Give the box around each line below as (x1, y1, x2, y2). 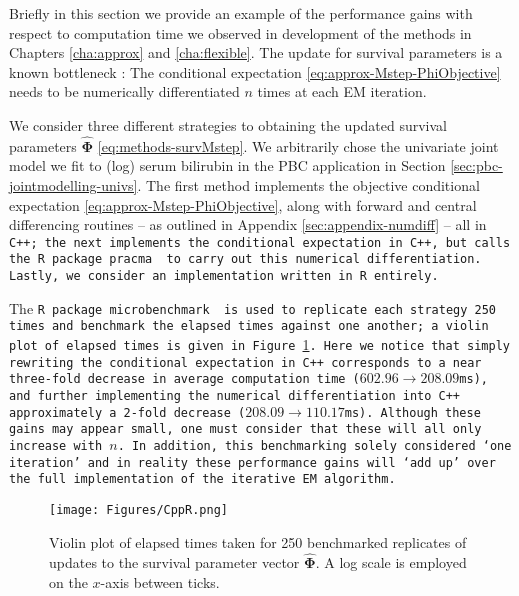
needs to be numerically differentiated (9, 81, 240, 102)
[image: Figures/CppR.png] (49, 502, 228, 517)
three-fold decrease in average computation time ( (9, 372, 360, 387)
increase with (9, 438, 103, 453)
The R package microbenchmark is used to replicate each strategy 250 (9, 297, 496, 318)
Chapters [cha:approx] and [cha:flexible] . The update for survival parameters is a (9, 42, 503, 63)
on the (49, 572, 88, 592)
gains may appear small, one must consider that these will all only (9, 422, 482, 437)
